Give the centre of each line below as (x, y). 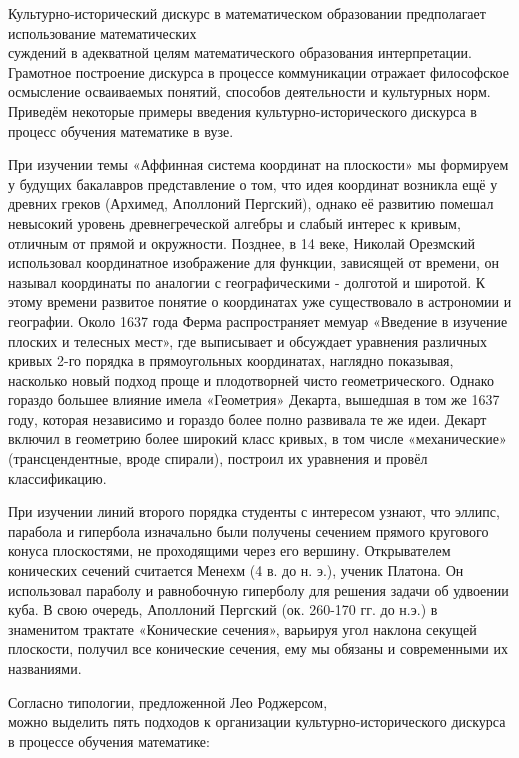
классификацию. (57, 477)
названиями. (45, 668)
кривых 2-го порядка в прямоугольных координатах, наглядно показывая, (231, 360)
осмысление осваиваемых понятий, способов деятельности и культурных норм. (249, 91)
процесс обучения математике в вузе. (121, 130)
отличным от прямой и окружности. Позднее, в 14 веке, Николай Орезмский (241, 242)
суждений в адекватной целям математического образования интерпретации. (240, 52)
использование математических (102, 32)
